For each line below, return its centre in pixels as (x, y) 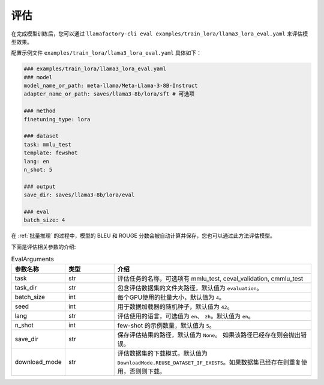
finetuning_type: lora (57, 119)
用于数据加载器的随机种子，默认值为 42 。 (175, 307)
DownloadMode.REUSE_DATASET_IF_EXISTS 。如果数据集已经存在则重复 (209, 362)
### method (40, 111)
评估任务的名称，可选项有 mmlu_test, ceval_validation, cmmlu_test (210, 279)
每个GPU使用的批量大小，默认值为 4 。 (171, 297)
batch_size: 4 (44, 220)
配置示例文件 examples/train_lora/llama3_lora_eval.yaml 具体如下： (106, 53)
